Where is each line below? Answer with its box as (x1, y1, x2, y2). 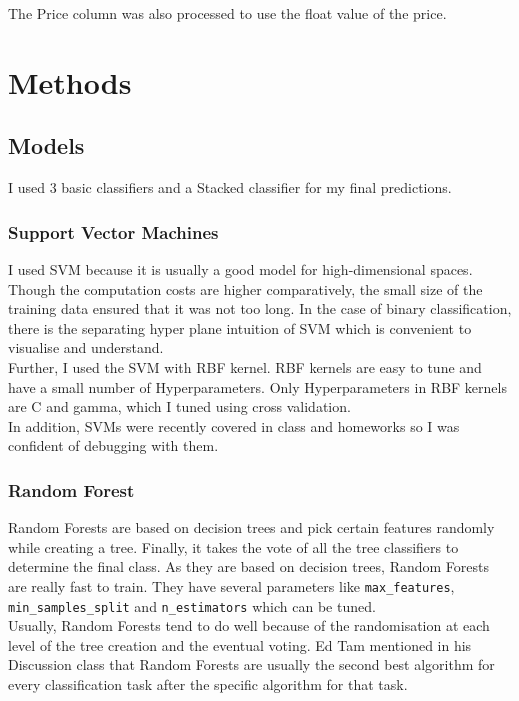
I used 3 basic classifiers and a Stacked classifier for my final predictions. (8, 177, 452, 198)
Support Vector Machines (8, 219, 219, 244)
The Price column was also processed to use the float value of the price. (8, 3, 447, 23)
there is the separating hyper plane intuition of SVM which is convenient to (8, 317, 472, 338)
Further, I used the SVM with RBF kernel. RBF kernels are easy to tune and (8, 356, 482, 377)
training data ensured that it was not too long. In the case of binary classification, (8, 298, 512, 319)
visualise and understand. (8, 337, 164, 358)
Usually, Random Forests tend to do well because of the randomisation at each (8, 615, 490, 636)
